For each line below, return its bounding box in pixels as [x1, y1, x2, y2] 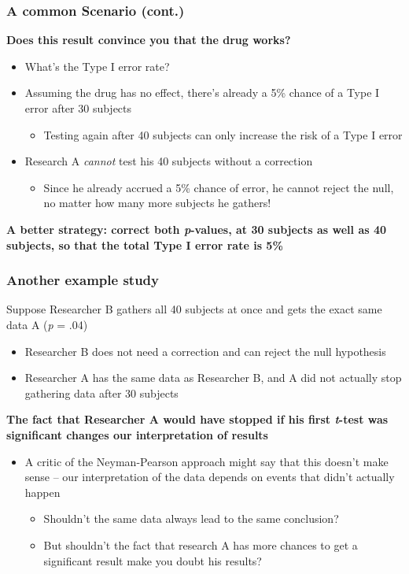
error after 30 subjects [24, 100, 132, 116]
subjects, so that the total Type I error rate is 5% [6, 236, 283, 253]
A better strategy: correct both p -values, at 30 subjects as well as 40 [6, 220, 387, 237]
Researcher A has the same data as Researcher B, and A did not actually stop [24, 369, 402, 386]
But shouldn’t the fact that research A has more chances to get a [43, 536, 358, 553]
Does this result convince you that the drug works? [6, 31, 291, 48]
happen [24, 483, 61, 500]
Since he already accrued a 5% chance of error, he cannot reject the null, [43, 179, 394, 195]
